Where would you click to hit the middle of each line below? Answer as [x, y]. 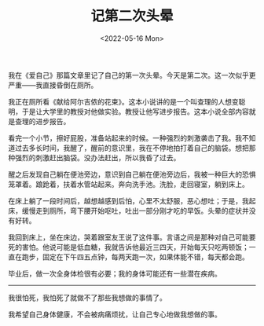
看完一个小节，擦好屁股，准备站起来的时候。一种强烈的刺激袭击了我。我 [125, 137]
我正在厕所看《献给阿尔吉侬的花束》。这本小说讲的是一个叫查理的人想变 [123, 101]
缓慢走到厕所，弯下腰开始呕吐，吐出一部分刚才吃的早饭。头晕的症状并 [135, 211]
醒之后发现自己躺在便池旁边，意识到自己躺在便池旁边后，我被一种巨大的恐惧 [132, 174]
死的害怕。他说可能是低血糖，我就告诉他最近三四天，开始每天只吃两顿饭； [128, 247]
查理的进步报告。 [42, 121]
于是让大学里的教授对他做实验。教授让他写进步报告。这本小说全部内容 [135, 112]
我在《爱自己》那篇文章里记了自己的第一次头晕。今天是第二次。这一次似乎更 [132, 75]
